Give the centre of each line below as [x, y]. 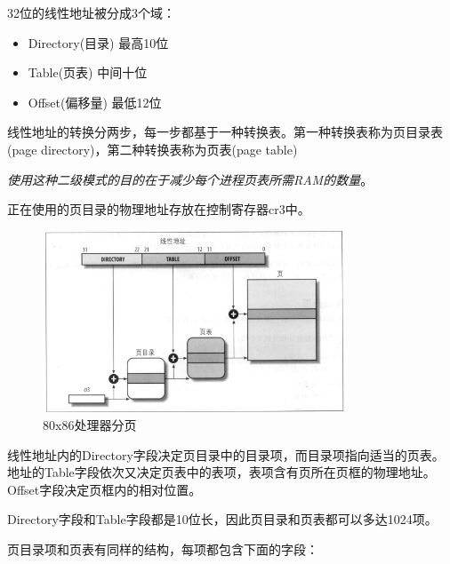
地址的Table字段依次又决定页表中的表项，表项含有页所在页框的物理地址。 [221, 472]
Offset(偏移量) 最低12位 [95, 102]
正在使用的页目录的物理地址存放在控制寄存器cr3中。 [159, 209]
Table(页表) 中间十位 [88, 72]
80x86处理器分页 [90, 425]
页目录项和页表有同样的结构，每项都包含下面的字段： [163, 549]
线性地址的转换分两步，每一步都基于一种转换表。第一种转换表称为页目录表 [225, 132]
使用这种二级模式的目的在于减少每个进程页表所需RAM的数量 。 [190, 179]
